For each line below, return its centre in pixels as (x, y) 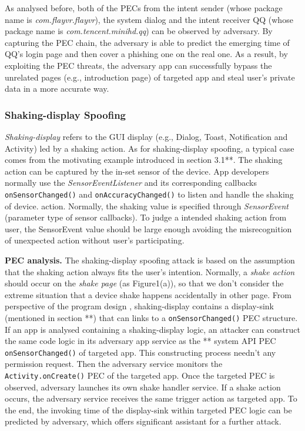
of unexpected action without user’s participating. (95, 240)
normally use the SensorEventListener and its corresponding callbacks (131, 183)
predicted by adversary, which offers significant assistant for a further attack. (143, 421)
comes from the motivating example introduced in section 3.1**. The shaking (144, 160)
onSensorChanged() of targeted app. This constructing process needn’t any (140, 352)
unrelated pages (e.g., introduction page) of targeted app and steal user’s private (150, 77)
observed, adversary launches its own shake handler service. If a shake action (143, 387)
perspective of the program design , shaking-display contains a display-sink (140, 306)
